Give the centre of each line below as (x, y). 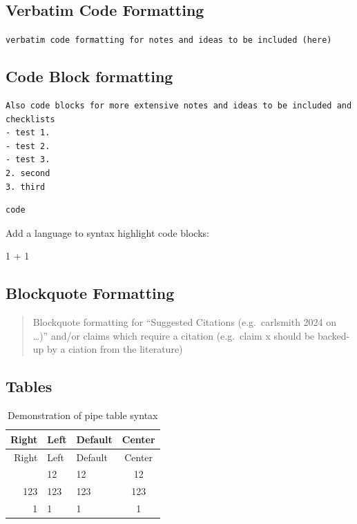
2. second (28, 174)
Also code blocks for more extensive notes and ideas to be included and (179, 106)
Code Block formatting (89, 76)
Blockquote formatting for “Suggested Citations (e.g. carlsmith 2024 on (185, 322)
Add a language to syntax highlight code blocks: (107, 232)
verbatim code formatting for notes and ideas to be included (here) (169, 40)
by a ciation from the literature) (115, 349)
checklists (30, 119)
